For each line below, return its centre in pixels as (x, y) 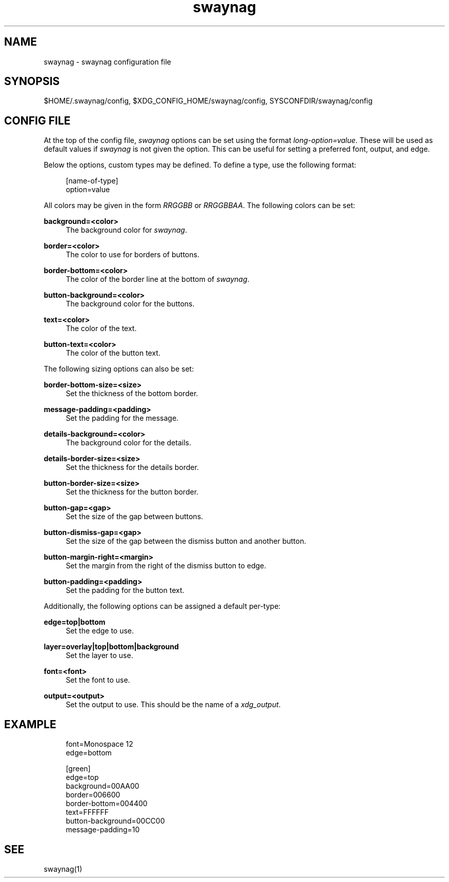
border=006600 (93, 795)
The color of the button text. (113, 353)
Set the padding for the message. (122, 418)
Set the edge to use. (100, 631)
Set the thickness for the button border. (132, 492)
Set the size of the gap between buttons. (135, 517)
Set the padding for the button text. (125, 590)
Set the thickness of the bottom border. (132, 394)
